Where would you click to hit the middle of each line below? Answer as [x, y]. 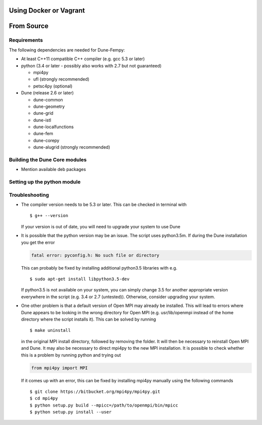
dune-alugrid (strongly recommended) [72, 147]
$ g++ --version [49, 216]
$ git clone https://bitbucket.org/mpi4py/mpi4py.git [95, 391]
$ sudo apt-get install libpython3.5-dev [80, 279]
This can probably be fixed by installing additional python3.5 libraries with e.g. [99, 268]
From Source [29, 26]
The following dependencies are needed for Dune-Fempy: [67, 50]
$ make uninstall [50, 331]
